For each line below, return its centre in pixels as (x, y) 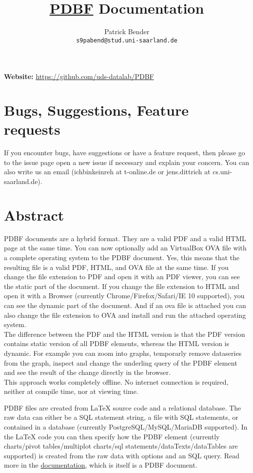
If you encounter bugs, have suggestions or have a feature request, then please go (125, 153)
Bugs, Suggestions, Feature (96, 110)
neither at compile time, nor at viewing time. (71, 391)
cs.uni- (222, 172)
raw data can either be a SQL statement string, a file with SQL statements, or (121, 417)
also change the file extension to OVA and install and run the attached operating (125, 315)
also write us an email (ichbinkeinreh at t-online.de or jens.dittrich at (107, 172)
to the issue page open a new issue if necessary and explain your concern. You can (126, 162)
